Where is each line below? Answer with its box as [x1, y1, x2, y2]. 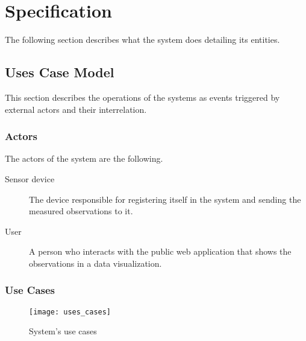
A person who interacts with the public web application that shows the [29, 245, 292, 258]
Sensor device [5, 172, 55, 185]
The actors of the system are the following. [5, 152, 163, 165]
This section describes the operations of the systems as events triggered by [5, 91, 280, 103]
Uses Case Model [5, 63, 114, 81]
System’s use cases [29, 325, 97, 337]
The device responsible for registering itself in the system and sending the [29, 193, 301, 205]
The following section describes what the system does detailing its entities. [5, 33, 280, 46]
